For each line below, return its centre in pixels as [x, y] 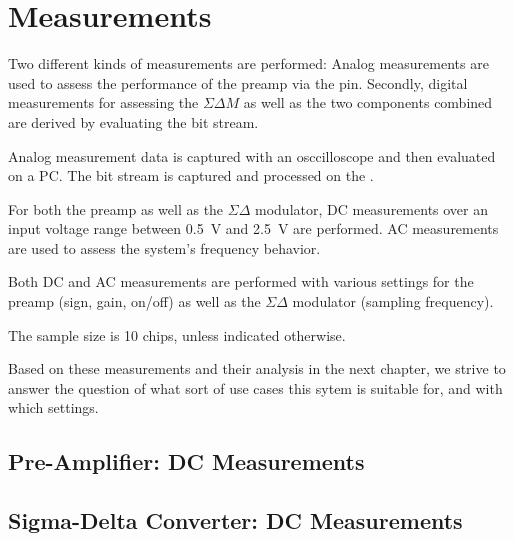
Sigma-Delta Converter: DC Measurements [235, 520]
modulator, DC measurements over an [372, 208]
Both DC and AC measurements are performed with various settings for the [241, 281]
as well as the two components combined [368, 102]
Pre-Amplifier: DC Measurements [186, 461]
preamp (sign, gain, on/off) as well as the [134, 301]
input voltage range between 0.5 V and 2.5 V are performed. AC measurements [253, 228]
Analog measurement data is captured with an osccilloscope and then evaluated [252, 155]
